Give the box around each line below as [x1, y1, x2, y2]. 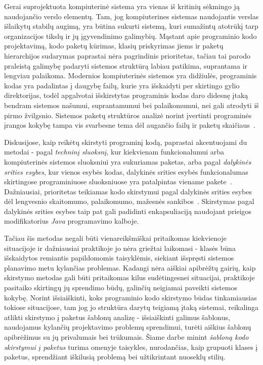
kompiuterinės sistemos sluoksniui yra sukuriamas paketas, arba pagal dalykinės [4, 156, 251, 167]
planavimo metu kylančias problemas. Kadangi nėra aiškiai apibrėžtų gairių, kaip [4, 262, 256, 273]
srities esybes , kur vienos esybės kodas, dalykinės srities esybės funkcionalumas [4, 166, 248, 177]
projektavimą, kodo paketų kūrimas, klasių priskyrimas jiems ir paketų [4, 40, 224, 51]
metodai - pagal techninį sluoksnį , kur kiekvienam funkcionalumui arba [4, 146, 225, 157]
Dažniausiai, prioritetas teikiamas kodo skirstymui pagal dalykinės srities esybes [4, 186, 252, 196]
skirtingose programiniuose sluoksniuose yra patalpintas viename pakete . [4, 176, 232, 187]
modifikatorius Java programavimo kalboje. [4, 216, 139, 226]
